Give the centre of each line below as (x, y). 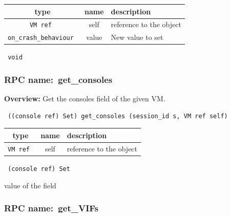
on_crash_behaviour (41, 38)
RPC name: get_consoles (58, 79)
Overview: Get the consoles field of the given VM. (85, 99)
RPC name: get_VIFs (51, 208)
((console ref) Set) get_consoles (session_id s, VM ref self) (118, 116)
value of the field (30, 185)
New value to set (137, 37)
